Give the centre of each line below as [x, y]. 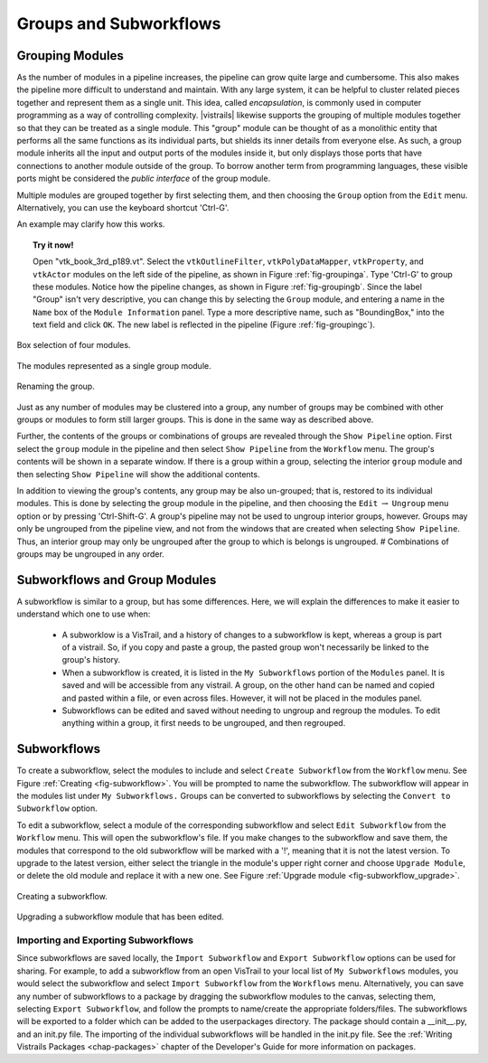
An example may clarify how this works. [91, 224]
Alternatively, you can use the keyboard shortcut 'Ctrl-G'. [123, 207]
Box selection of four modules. [74, 345]
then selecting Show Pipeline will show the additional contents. [138, 474]
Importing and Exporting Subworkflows [105, 940]
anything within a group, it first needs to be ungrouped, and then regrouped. [204, 723]
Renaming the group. [56, 386]
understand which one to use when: [84, 614]
